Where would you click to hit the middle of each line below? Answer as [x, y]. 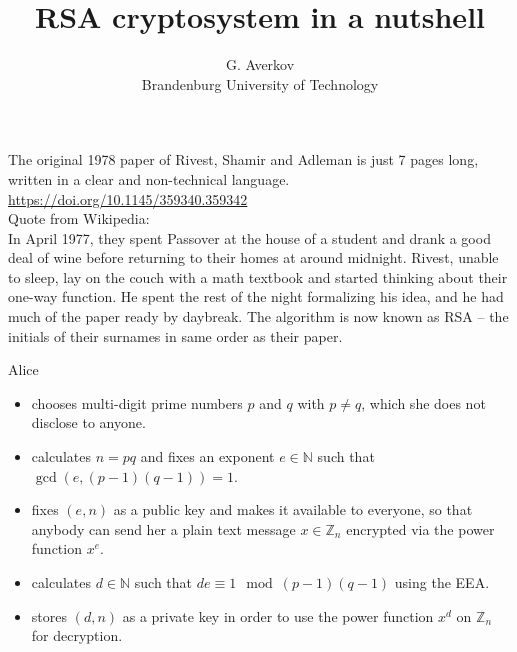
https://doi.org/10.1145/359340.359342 [128, 198]
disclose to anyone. [88, 422]
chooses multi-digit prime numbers [137, 402]
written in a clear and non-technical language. [149, 178]
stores [49, 615]
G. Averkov [260, 64]
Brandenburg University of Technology [260, 83]
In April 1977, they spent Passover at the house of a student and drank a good [249, 237]
